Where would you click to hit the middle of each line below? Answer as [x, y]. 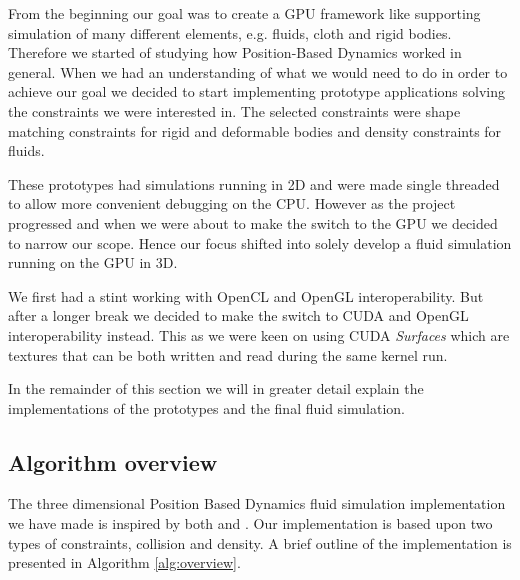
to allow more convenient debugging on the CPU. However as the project [232, 203]
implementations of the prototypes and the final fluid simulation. [206, 407]
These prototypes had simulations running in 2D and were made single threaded [254, 183]
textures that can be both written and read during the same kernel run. [228, 354]
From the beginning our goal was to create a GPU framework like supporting [244, 13]
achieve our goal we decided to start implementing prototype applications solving [256, 91]
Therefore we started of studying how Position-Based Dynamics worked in [235, 52]
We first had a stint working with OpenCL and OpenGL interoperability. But [246, 295]
